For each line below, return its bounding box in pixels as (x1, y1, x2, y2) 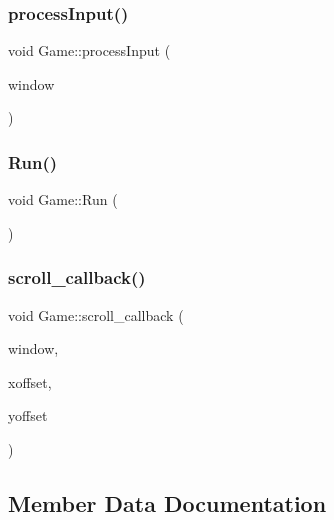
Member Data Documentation (8, 487, 327, 518)
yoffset (8, 405, 48, 426)
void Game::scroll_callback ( (8, 304, 184, 325)
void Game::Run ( (8, 189, 118, 210)
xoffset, (8, 371, 52, 392)
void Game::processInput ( (8, 40, 171, 61)
